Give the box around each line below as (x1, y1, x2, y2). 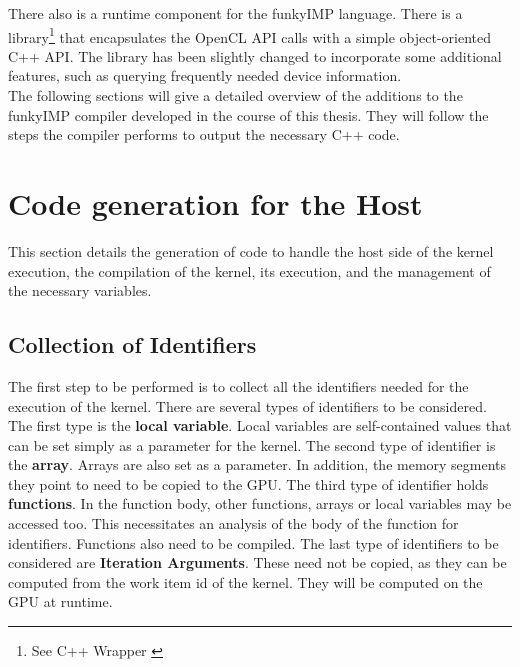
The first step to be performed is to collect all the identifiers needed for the (8, 375, 469, 396)
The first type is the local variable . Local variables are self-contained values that (8, 415, 512, 436)
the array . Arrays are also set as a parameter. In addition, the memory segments (8, 454, 507, 475)
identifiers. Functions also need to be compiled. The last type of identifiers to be (8, 532, 499, 553)
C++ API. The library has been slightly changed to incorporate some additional (8, 45, 502, 66)
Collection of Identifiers (8, 329, 257, 360)
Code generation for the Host (8, 183, 423, 223)
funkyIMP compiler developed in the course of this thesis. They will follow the (8, 104, 489, 125)
